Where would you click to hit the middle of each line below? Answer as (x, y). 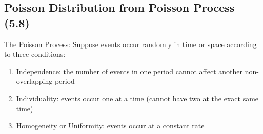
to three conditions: (35, 54)
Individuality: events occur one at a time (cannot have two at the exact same (137, 98)
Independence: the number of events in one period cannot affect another (129, 71)
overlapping (34, 81)
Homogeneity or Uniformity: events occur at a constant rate (110, 126)
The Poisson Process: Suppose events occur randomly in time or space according (130, 44)
